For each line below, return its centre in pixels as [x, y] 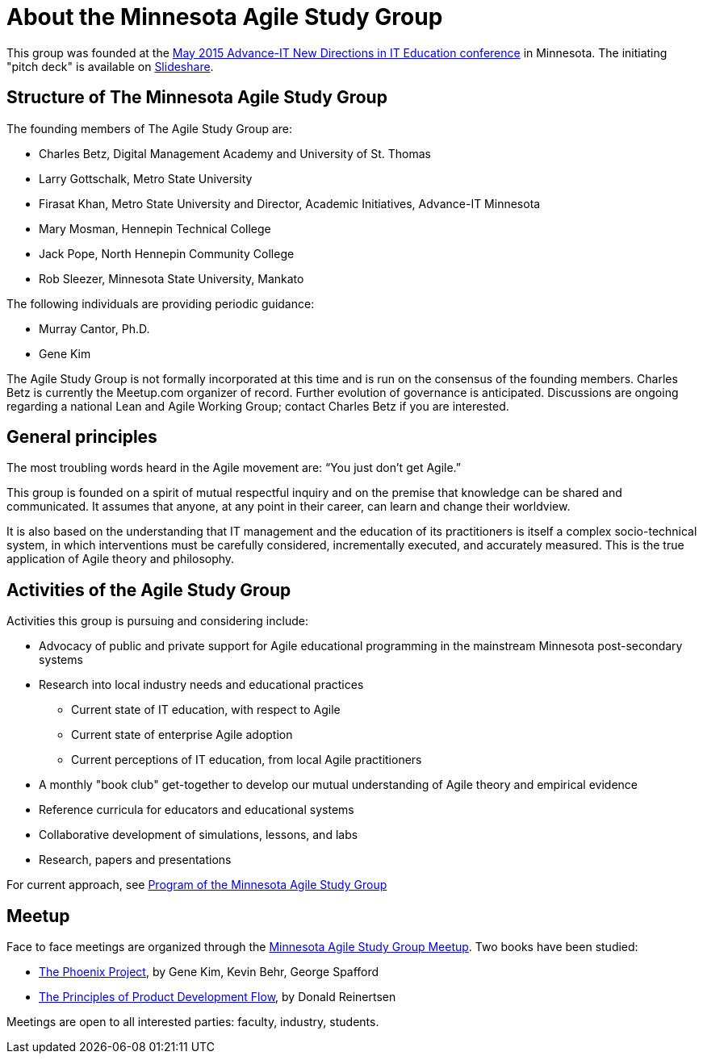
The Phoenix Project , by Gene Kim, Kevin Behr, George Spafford [209, 972]
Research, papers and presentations [135, 860]
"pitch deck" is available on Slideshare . [110, 66]
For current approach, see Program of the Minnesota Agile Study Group [197, 885]
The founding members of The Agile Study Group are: [150, 128]
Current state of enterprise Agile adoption [182, 735]
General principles [82, 437]
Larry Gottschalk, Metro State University [146, 178]
